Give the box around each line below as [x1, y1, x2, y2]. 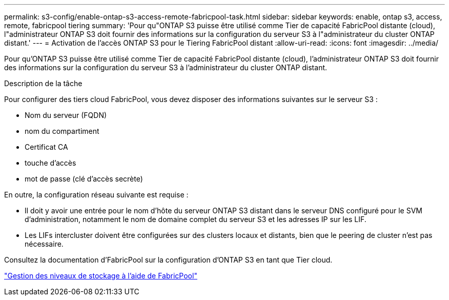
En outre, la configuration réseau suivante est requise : [4, 190, 189, 199]
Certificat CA [25, 143, 68, 151]
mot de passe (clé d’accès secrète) [25, 174, 143, 183]
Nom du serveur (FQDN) [25, 111, 107, 119]
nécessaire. [25, 239, 64, 248]
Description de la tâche [4, 79, 83, 88]
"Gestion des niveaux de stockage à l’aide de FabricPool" [4, 271, 197, 280]
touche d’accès [25, 158, 76, 167]
